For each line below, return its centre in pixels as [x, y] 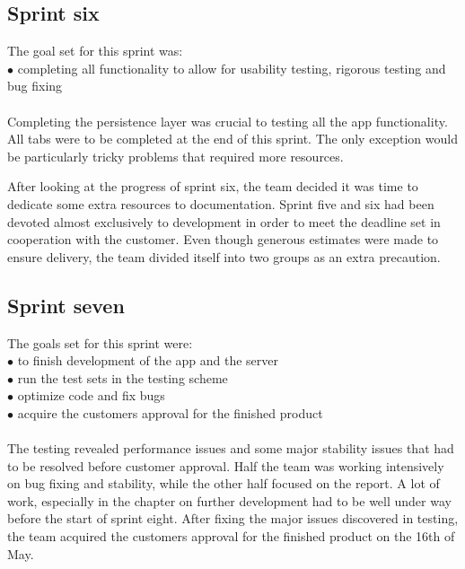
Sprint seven [66, 305]
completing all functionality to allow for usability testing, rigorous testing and [232, 68]
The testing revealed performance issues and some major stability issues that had [231, 448]
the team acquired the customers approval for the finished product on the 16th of [231, 536]
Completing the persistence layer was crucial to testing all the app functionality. [228, 121]
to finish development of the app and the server [148, 360]
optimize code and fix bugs [91, 395]
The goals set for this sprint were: [100, 342]
